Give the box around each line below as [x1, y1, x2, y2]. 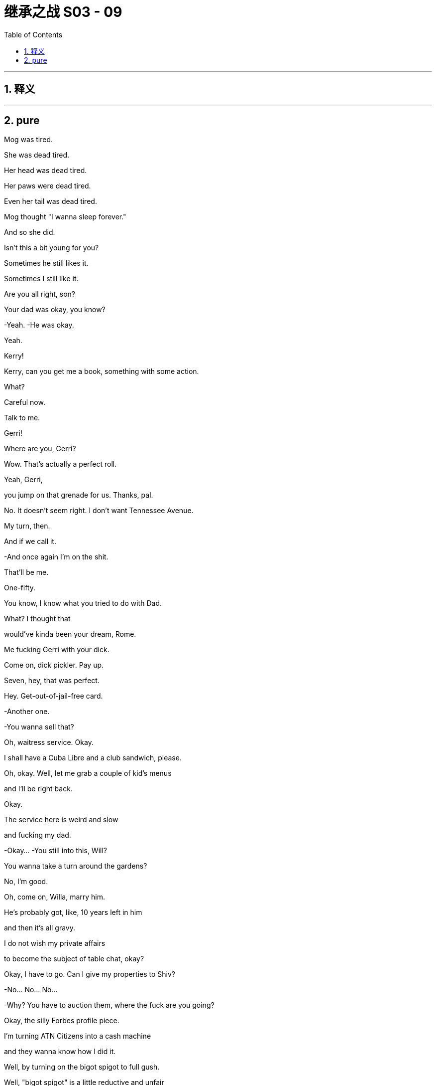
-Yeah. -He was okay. [4, 321, 74, 330]
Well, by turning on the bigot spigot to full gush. [4, 1063, 160, 1072]
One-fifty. [4, 583, 35, 592]
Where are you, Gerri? [4, 444, 76, 453]
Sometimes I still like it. [4, 274, 79, 283]
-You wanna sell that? [4, 723, 74, 731]
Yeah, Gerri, [4, 475, 43, 484]
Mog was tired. [4, 135, 53, 144]
